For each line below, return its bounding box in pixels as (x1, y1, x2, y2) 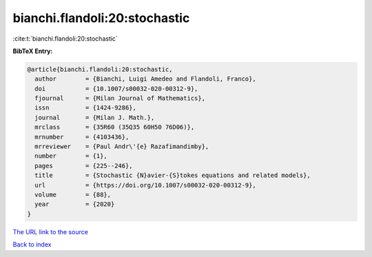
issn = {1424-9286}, (34, 104, 137, 112)
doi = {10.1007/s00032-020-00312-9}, (34, 85, 198, 92)
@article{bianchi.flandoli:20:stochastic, (27, 65, 173, 73)
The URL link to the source (12, 227, 89, 236)
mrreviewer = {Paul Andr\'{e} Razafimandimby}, (34, 143, 209, 151)
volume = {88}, (34, 191, 112, 198)
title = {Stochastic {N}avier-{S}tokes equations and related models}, (34, 172, 311, 179)
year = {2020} (34, 201, 115, 208)
